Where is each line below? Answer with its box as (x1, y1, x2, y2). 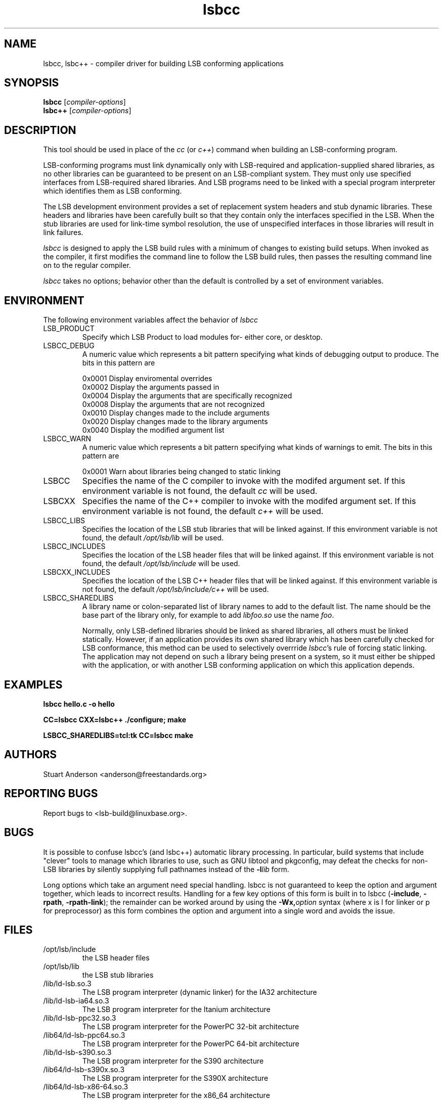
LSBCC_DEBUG (43, 341, 95, 350)
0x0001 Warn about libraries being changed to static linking (82, 467, 281, 476)
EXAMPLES (4, 678, 63, 691)
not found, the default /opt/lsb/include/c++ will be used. (82, 585, 269, 594)
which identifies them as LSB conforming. (43, 187, 182, 196)
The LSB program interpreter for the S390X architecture (82, 1074, 269, 1083)
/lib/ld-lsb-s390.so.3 (43, 1048, 112, 1057)
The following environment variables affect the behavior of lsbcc (43, 315, 258, 325)
